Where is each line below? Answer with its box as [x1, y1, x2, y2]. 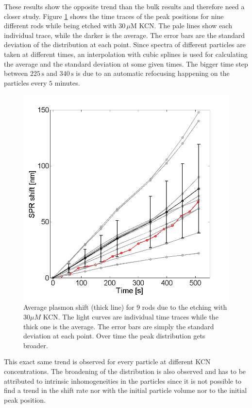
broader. [23, 340, 48, 350]
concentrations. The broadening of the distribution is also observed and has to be [4, 366, 246, 376]
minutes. [54, 77, 80, 88]
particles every [4, 77, 47, 88]
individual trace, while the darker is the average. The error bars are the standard [4, 30, 245, 40]
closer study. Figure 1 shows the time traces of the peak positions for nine [4, 11, 224, 21]
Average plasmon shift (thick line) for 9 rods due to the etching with [23, 302, 227, 312]
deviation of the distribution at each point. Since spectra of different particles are [4, 39, 246, 50]
